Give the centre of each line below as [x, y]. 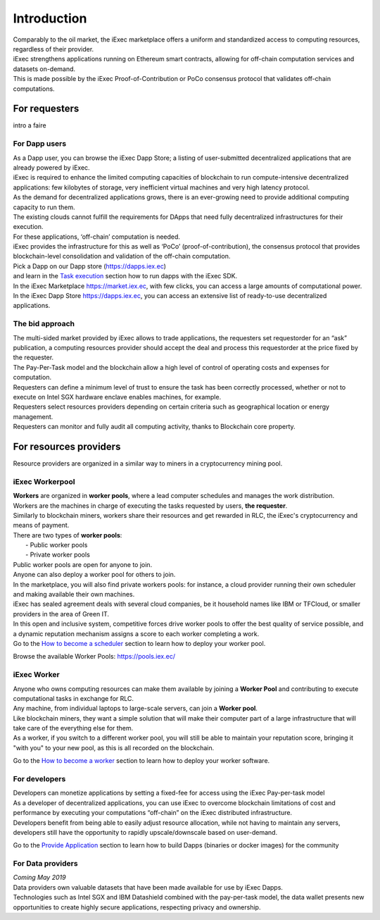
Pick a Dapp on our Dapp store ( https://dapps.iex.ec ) [90, 266]
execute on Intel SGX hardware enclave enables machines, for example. [117, 397]
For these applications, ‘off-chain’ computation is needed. [97, 237]
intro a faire [30, 125]
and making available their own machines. [74, 595]
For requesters [46, 109]
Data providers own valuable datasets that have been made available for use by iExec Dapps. [148, 887]
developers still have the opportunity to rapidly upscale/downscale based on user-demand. [145, 832]
